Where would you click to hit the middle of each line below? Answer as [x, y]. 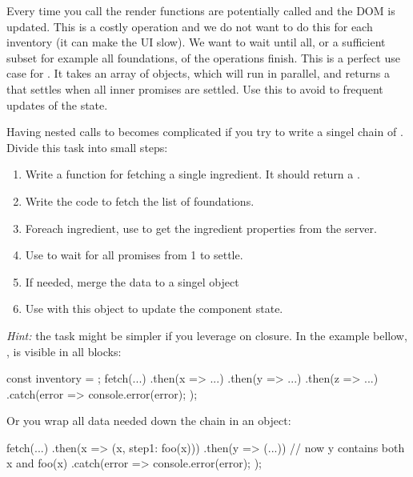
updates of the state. [57, 104]
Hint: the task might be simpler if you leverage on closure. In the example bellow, [207, 335]
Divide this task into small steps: [87, 147]
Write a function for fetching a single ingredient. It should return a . [192, 174]
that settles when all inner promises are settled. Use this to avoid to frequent [195, 88]
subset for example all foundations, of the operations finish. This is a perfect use [203, 57]
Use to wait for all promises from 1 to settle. [134, 255]
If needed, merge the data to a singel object [132, 281]
